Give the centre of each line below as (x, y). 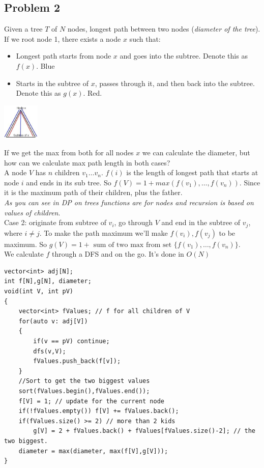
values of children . (32, 212)
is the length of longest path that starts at (192, 172)
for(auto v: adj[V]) (53, 321)
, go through (134, 222)
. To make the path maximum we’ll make (104, 232)
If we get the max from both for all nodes (69, 153)
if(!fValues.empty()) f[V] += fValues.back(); (99, 411)
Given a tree (23, 29)
